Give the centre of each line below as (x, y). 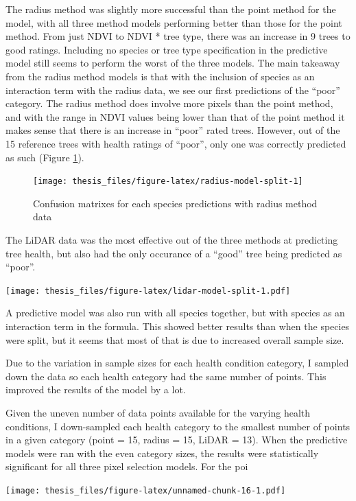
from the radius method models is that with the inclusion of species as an (160, 76)
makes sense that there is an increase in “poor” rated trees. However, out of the (173, 130)
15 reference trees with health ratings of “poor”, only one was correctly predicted (176, 143)
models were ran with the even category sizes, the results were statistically (162, 453)
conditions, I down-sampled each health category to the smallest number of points (178, 426)
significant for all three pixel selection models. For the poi (127, 466)
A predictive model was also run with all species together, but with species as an (175, 313)
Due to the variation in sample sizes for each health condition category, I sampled (177, 363)
